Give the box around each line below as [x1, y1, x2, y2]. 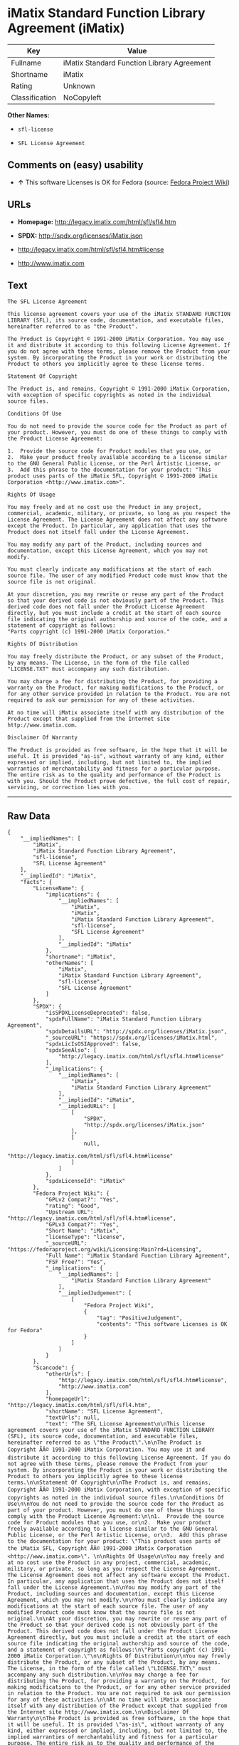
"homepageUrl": [45, 1396, 91, 1403]
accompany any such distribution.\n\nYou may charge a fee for [7, 1671, 199, 1679]
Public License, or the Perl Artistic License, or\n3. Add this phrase [7, 1532, 228, 1539]
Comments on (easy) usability [7, 159, 144, 172]
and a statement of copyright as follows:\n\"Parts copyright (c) [7, 1646, 208, 1654]
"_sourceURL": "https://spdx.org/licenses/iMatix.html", [45, 1034, 218, 1042]
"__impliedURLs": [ [58, 1103, 116, 1110]
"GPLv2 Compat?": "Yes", [45, 1196, 119, 1203]
